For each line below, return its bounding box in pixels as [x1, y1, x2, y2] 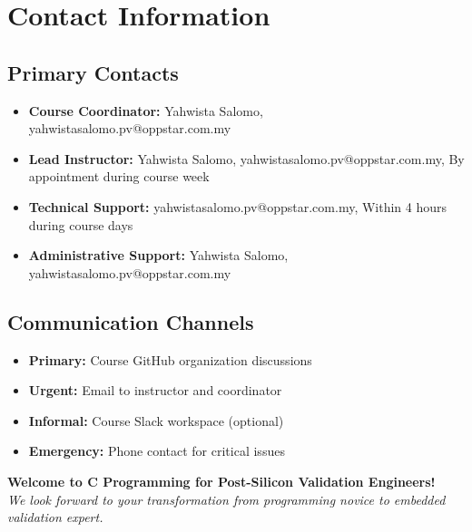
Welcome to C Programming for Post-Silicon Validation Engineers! [7, 471, 436, 490]
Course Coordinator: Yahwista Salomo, [28, 101, 263, 120]
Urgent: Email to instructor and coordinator [28, 381, 282, 400]
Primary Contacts [7, 58, 179, 86]
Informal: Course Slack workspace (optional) [28, 411, 284, 430]
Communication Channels [7, 307, 254, 335]
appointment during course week [28, 167, 210, 186]
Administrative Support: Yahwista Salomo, [28, 246, 289, 265]
